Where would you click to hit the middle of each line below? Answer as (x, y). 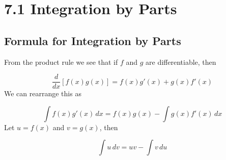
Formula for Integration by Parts (93, 40)
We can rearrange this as (43, 93)
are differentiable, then (181, 62)
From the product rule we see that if (61, 62)
